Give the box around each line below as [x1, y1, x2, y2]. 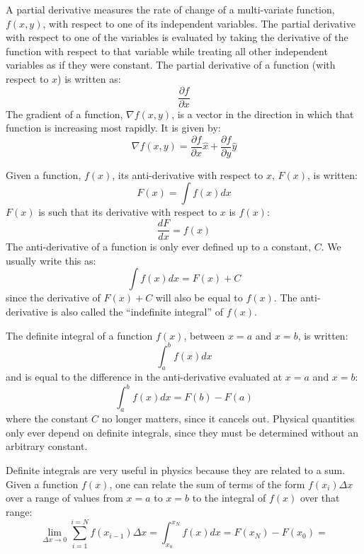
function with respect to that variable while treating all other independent [6, 43, 328, 58]
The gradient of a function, [6, 106, 123, 121]
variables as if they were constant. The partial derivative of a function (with [6, 57, 336, 72]
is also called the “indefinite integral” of [51, 304, 224, 318]
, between [183, 328, 225, 342]
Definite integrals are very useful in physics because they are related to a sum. [6, 463, 346, 478]
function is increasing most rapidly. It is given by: [6, 120, 221, 135]
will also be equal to [155, 290, 243, 305]
